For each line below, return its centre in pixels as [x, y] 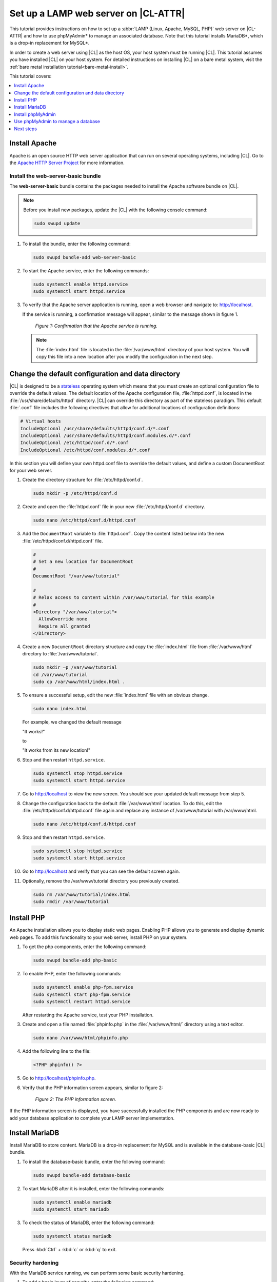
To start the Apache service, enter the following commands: [86, 271]
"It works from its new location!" [56, 750]
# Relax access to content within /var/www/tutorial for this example [124, 598]
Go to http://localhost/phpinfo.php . [59, 1078]
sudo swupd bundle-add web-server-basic [84, 257]
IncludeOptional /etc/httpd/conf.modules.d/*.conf [85, 450]
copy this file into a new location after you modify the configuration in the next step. [124, 357]
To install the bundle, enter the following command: [76, 244]
